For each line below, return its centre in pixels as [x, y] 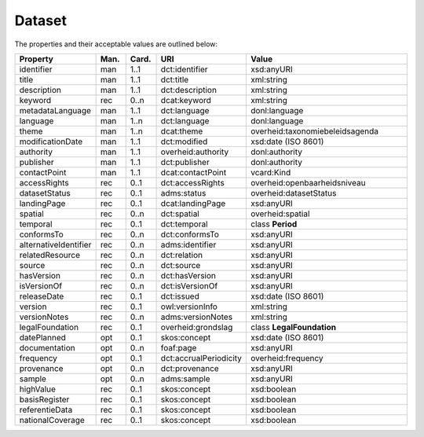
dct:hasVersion [188, 275]
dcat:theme [182, 131]
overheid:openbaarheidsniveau [308, 182]
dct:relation [182, 255]
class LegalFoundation [294, 327]
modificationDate [51, 141]
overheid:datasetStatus [294, 193]
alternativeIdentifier [55, 244]
